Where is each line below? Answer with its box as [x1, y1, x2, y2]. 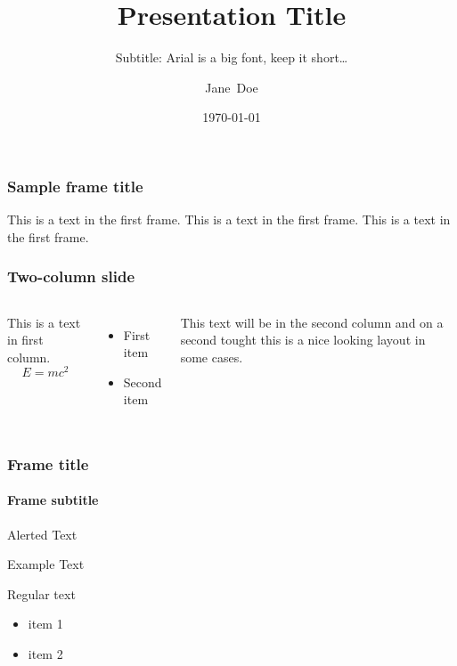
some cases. [180, 347, 243, 366]
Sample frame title [7, 175, 143, 197]
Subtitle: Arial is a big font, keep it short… [115, 48, 348, 67]
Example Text [7, 555, 85, 573]
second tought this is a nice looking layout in [180, 330, 426, 349]
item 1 [28, 614, 63, 633]
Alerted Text [7, 524, 78, 543]
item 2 [28, 645, 63, 662]
